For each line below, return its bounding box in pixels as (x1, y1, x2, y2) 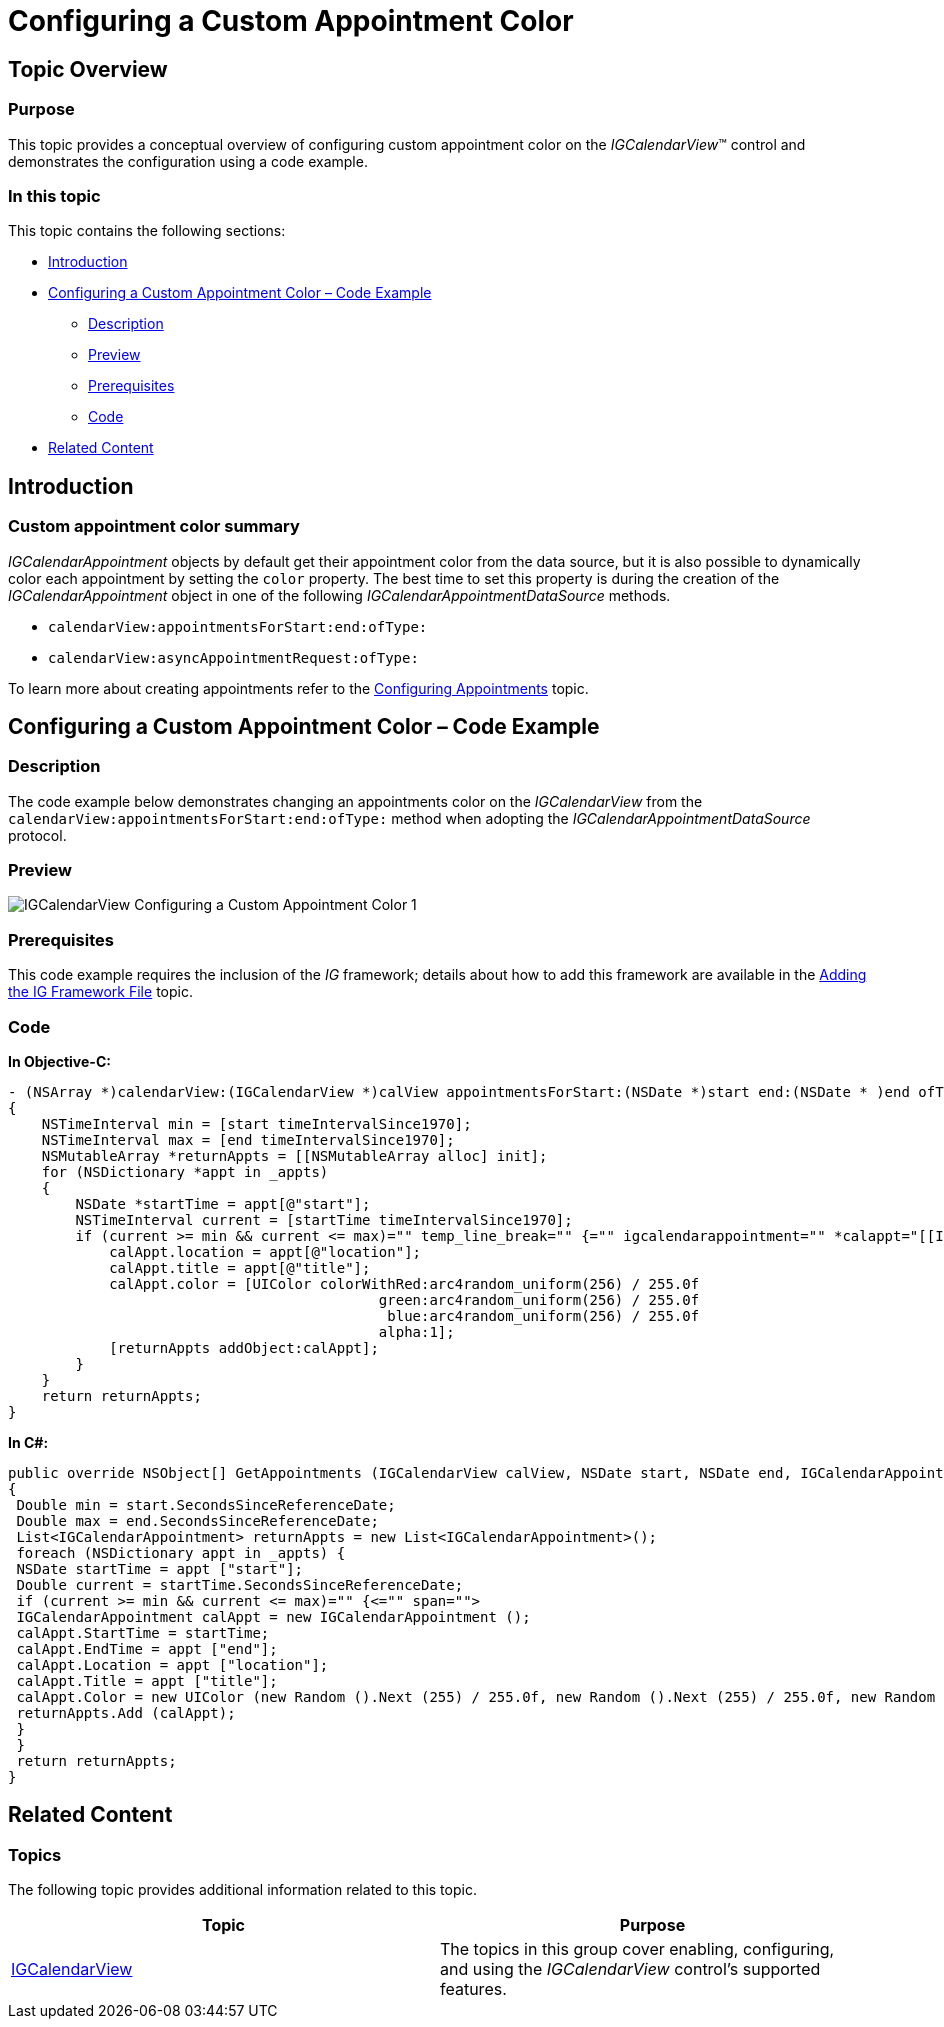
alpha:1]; (378, 1323, 455, 1340)
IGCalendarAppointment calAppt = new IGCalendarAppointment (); (16, 1608, 531, 1625)
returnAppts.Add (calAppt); (16, 1704, 236, 1721)
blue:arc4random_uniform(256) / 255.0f (387, 1307, 700, 1324)
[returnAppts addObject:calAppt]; (109, 1339, 379, 1356)
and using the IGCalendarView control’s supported (440, 1959, 821, 1980)
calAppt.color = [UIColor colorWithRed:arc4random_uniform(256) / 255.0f (109, 1275, 700, 1292)
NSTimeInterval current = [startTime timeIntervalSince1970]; (75, 1211, 573, 1228)
